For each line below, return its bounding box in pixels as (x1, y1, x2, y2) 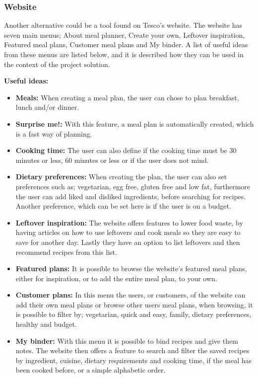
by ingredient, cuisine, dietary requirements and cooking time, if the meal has (15, 355, 252, 365)
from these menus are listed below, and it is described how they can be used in (4, 49, 244, 59)
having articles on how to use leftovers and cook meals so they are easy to (15, 227, 241, 237)
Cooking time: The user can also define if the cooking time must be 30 (15, 145, 237, 155)
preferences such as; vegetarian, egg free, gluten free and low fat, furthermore (15, 181, 251, 191)
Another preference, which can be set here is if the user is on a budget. (15, 201, 231, 211)
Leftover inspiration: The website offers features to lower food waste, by (15, 217, 243, 227)
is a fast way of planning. (15, 128, 92, 139)
